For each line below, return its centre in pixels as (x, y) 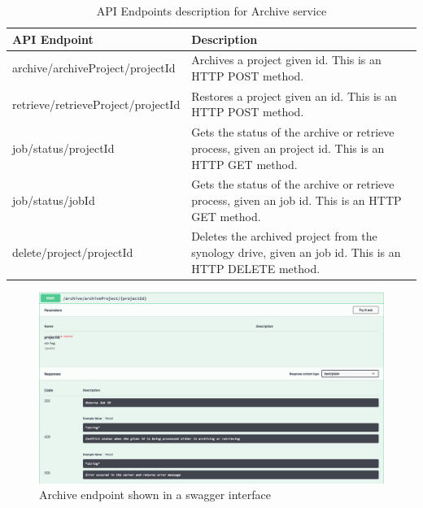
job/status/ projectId (63, 148)
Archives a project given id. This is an (286, 60)
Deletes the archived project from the (284, 236)
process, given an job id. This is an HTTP (297, 200)
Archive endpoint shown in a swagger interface (155, 495)
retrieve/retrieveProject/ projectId (96, 104)
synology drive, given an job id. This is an (296, 252)
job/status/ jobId (54, 200)
